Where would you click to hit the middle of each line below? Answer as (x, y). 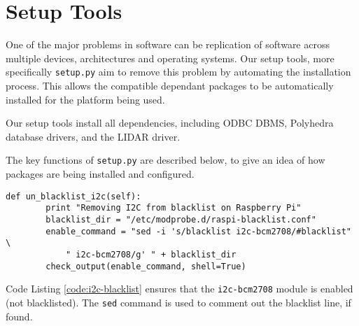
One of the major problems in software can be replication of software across (168, 44)
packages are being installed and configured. (100, 173)
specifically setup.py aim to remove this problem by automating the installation (178, 72)
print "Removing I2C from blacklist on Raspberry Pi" (174, 208)
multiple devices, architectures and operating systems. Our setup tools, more (170, 58)
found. (19, 316)
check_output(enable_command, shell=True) (146, 266)
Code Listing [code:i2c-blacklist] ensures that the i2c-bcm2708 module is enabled (179, 289)
